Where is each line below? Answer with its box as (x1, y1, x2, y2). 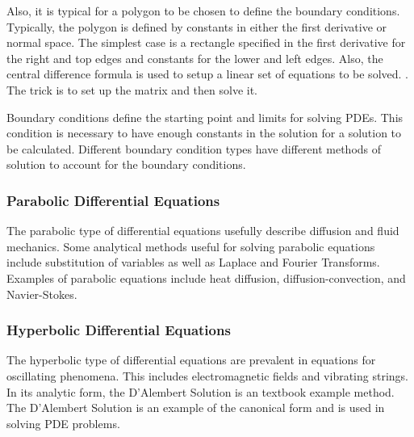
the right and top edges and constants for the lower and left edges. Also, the (6, 49, 383, 66)
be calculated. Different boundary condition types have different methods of (6, 140, 382, 157)
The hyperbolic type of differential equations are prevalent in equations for (6, 351, 376, 368)
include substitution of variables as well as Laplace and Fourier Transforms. (6, 254, 380, 271)
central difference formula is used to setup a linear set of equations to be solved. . (6, 65, 408, 82)
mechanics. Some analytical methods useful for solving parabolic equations (6, 237, 375, 254)
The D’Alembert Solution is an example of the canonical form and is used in (6, 399, 385, 416)
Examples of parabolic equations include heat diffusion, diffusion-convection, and (6, 269, 406, 286)
